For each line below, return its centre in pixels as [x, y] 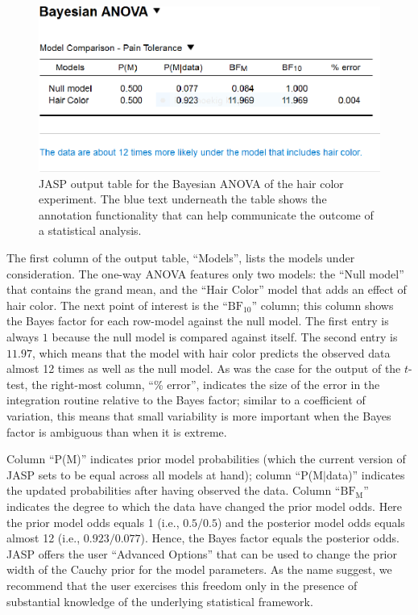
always [23, 337]
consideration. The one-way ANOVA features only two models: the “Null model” [205, 273]
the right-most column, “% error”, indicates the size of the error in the [206, 384]
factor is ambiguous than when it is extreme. [117, 431]
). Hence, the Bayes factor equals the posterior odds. [270, 538]
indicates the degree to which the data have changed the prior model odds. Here [205, 506]
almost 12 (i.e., [43, 538]
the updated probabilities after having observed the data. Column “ [174, 490]
